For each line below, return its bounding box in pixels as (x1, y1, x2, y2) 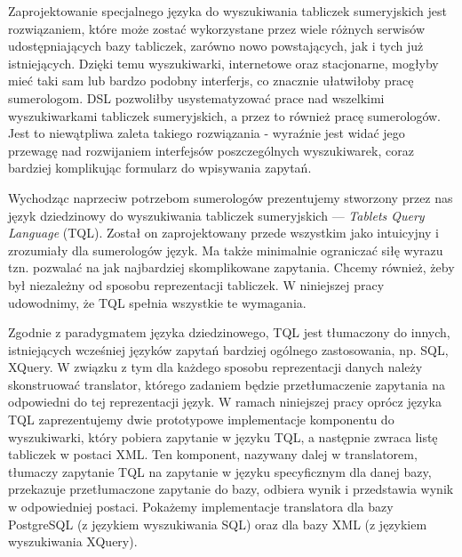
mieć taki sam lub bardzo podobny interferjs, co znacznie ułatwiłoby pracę (8, 71, 414, 90)
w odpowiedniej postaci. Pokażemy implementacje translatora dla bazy (8, 497, 394, 516)
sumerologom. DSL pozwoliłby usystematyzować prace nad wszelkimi (8, 88, 385, 107)
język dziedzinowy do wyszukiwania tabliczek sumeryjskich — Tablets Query (8, 206, 425, 224)
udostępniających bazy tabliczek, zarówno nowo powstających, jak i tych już (8, 36, 424, 55)
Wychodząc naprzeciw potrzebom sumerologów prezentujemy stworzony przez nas (8, 188, 453, 206)
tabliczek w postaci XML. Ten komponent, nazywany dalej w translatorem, (8, 445, 418, 464)
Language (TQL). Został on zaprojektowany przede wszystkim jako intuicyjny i (8, 223, 440, 242)
